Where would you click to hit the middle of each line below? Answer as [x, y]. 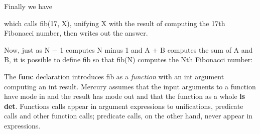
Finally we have [28, 6]
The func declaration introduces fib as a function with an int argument [114, 76]
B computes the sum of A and [207, 49]
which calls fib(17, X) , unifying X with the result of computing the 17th [115, 23]
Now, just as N [27, 49]
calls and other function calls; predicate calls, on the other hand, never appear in [128, 116]
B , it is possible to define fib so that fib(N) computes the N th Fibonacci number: [128, 59]
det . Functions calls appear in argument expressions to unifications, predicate [124, 106]
